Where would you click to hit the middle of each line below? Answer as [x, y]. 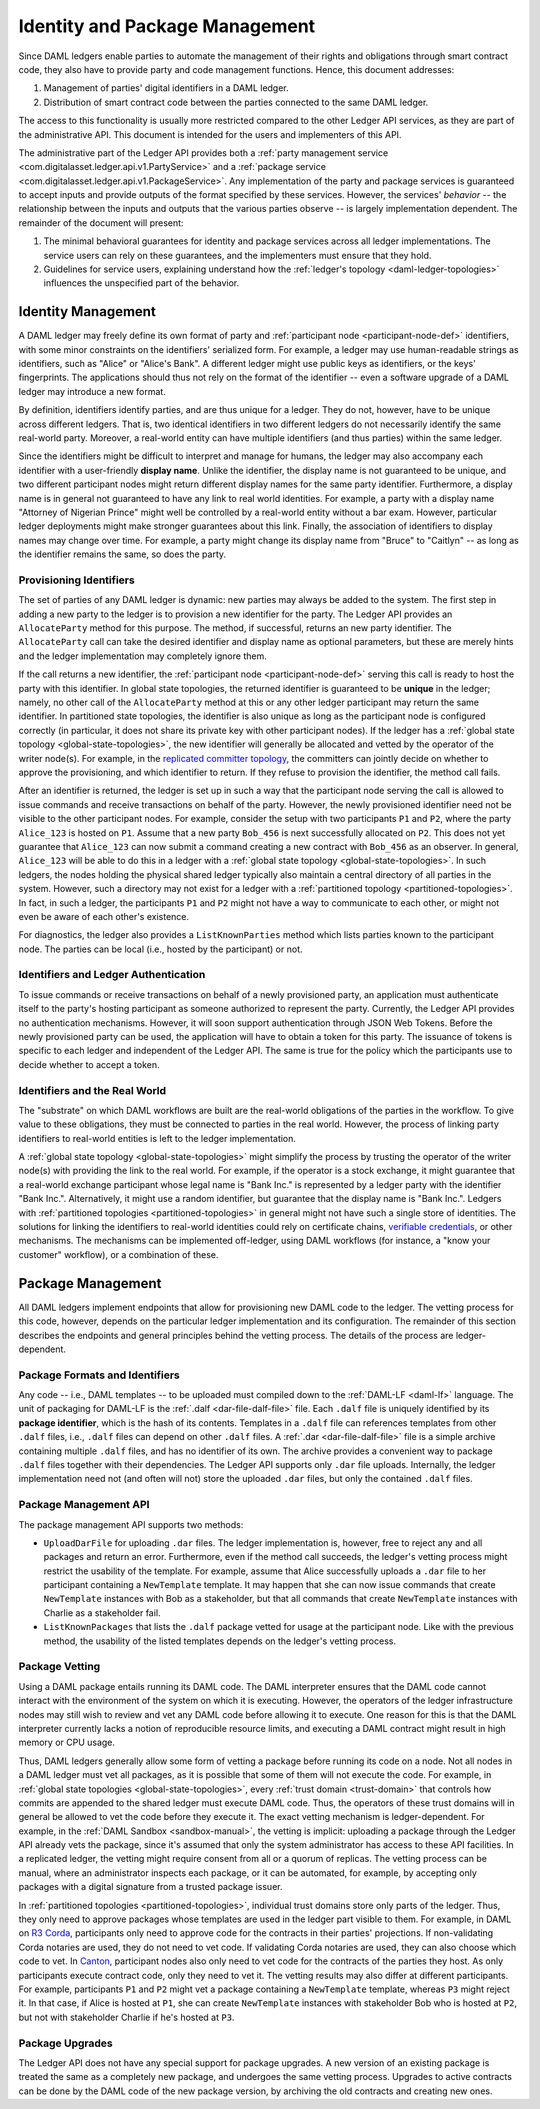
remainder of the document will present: [101, 222]
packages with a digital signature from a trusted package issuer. [150, 1887]
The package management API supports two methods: [131, 1524]
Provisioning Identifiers [76, 580]
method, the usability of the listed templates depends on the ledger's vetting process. [220, 1641]
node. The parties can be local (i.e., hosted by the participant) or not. [160, 949]
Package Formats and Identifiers [99, 1375]
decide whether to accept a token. [89, 1064]
